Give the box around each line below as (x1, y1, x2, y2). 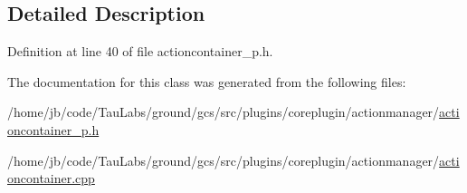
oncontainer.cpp (7, 169, 95, 188)
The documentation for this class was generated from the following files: (7, 72, 406, 91)
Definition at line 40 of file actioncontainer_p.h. (7, 42, 273, 61)
